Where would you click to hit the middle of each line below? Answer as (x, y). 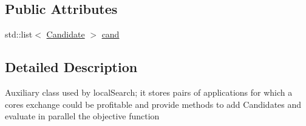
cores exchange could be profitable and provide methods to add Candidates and (153, 104)
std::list (19, 34)
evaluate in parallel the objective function (82, 116)
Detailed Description (71, 67)
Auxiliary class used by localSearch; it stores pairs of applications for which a (149, 92)
